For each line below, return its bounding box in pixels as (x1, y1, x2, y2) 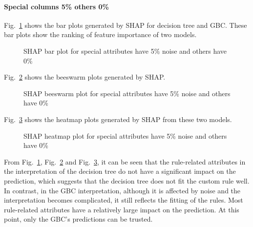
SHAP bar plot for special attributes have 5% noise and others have (23, 45, 227, 56)
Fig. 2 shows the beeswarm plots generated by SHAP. (4, 72, 166, 82)
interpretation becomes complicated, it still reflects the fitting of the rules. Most (4, 195, 243, 205)
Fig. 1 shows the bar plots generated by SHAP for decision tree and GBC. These (4, 20, 247, 30)
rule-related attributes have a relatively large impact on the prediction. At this (4, 204, 239, 214)
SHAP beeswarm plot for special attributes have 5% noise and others (23, 88, 231, 98)
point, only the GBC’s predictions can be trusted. (4, 214, 153, 224)
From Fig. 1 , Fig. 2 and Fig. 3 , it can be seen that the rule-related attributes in (4, 156, 246, 166)
